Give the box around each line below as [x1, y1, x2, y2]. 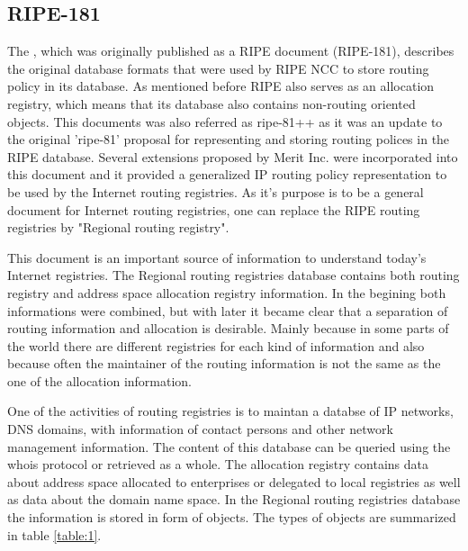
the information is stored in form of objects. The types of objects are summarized [7, 508, 456, 527]
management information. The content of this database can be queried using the [7, 437, 451, 456]
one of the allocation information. [7, 371, 193, 390]
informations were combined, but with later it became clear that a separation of [7, 301, 448, 320]
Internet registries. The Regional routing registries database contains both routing [7, 266, 460, 285]
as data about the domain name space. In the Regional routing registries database [7, 490, 461, 509]
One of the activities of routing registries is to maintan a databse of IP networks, [7, 402, 454, 420]
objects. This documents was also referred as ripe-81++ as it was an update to [7, 112, 443, 131]
